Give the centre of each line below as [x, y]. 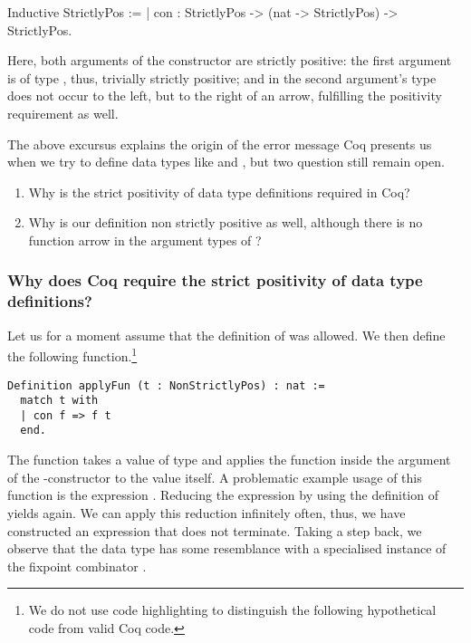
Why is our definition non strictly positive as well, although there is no [226, 222]
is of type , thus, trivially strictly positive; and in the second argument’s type [222, 77]
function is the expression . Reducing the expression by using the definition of [223, 495]
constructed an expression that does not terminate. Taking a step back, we [215, 530]
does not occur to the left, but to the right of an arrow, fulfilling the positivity [225, 96]
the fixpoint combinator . [77, 566]
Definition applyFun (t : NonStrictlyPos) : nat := [166, 385]
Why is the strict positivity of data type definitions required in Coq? [219, 192]
